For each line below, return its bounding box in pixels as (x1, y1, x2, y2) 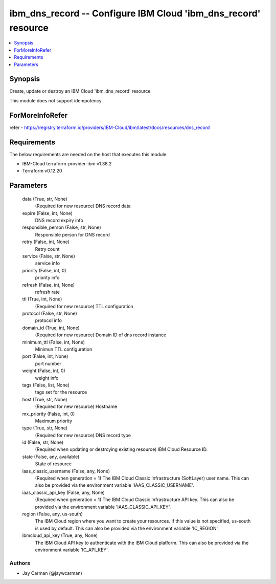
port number (35, 360, 61, 366)
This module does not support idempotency (9, 97, 102, 103)
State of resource (35, 461, 72, 467)
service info (35, 260, 60, 266)
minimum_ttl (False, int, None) (22, 339, 85, 345)
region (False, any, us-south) (22, 511, 83, 517)
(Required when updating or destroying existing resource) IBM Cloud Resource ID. (35, 446, 208, 452)
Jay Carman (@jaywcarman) (22, 570, 83, 576)
